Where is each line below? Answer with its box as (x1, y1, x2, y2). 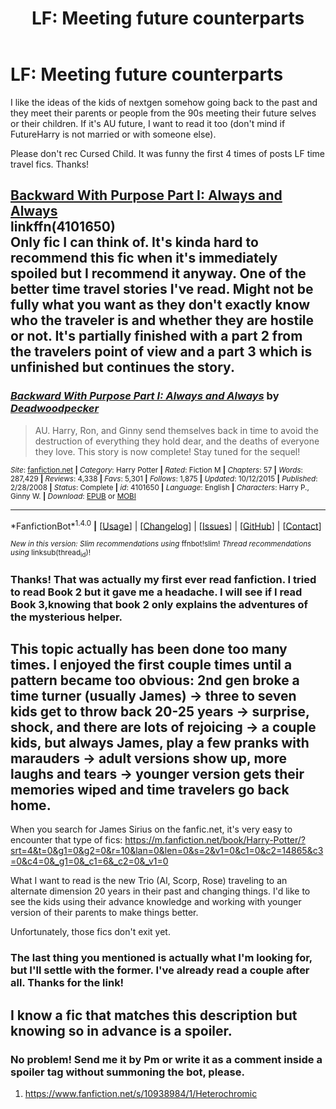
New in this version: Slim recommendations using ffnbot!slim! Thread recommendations (10, 539, 312, 549)
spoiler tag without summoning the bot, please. (10, 1065, 245, 1079)
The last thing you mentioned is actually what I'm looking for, (10, 951, 313, 965)
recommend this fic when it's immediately (10, 250, 278, 267)
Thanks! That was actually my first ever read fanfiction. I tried (10, 572, 317, 586)
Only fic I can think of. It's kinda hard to (10, 234, 259, 251)
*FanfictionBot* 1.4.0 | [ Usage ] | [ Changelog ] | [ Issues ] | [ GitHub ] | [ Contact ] (10, 518, 322, 532)
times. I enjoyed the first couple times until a (10, 656, 293, 673)
